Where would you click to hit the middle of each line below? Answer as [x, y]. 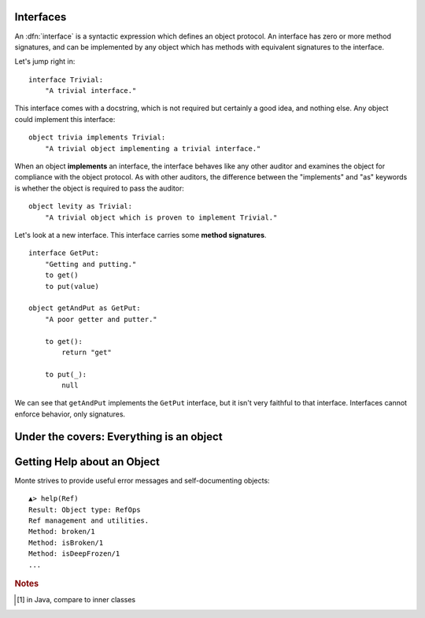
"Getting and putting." [91, 264]
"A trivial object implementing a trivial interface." [153, 148]
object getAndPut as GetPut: [85, 308]
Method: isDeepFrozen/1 [74, 554]
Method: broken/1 [62, 532]
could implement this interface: [65, 119]
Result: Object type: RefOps [85, 509]
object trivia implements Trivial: [97, 137]
